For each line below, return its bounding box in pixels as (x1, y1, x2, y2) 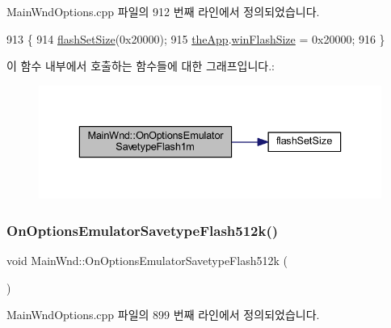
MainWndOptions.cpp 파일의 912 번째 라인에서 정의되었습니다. (6, 3, 320, 19)
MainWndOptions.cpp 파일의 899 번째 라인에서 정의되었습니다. (6, 306, 320, 323)
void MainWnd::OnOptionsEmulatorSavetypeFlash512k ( (6, 252, 288, 269)
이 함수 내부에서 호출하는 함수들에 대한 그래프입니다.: (6, 57, 275, 74)
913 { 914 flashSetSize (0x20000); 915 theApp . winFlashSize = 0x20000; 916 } (6, 30, 385, 47)
